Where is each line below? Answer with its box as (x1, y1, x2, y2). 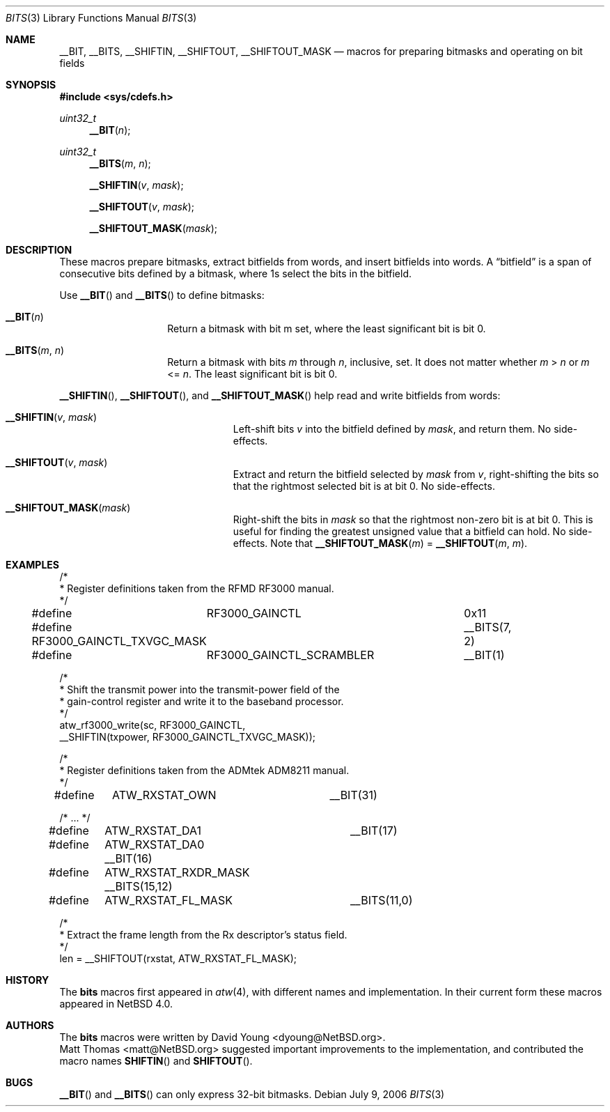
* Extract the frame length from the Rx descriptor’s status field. (59, 929, 347, 941)
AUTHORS (6, 1019, 54, 1031)
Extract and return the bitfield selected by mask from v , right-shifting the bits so (233, 468, 599, 480)
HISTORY (6, 974, 49, 986)
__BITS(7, (464, 620, 512, 634)
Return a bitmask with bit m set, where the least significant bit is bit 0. (167, 323, 486, 334)
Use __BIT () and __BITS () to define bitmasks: (59, 289, 265, 301)
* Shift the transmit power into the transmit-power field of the (59, 684, 340, 695)
